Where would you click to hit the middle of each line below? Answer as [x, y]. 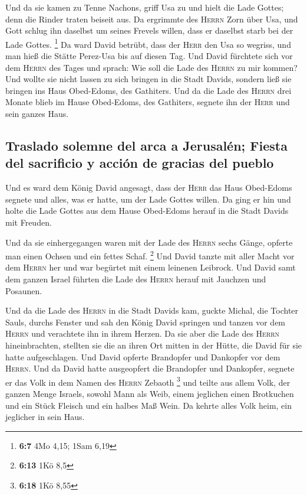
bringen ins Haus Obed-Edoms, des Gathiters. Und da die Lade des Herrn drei [148, 90]
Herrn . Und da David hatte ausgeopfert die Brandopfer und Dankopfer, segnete [150, 368]
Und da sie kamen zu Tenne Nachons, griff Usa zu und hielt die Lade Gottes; [145, 7]
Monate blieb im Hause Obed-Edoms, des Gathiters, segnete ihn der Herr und [148, 102]
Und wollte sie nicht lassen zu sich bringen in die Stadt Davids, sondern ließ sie [148, 79]
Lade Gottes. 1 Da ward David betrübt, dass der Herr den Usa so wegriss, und [148, 43]
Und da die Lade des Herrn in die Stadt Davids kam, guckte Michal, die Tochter [152, 310]
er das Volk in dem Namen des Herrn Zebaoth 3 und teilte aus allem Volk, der [148, 381]
